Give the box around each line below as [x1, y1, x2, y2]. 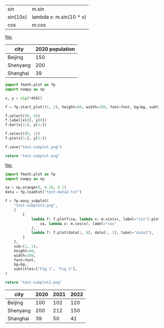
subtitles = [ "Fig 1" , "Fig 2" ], [14, 266, 78, 272]
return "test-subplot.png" [5, 153, 60, 158]
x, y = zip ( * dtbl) [5, 95, 42, 101]
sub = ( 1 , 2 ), [14, 244, 38, 249]
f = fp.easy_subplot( [5, 198, 49, 203]
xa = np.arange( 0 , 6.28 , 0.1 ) [5, 185, 67, 190]
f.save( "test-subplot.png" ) [5, 144, 62, 150]
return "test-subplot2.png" [5, 280, 62, 285]
